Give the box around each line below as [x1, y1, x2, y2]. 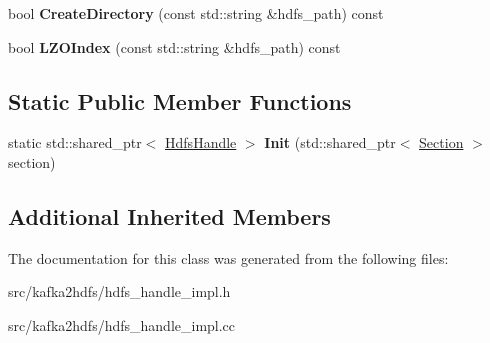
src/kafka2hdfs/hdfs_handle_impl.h [8, 281, 231, 302]
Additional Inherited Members [8, 200, 331, 231]
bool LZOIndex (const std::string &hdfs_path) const [8, 36, 341, 57]
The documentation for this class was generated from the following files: [8, 247, 449, 268]
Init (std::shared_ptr [264, 132, 396, 153]
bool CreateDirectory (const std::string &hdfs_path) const [8, 3, 384, 23]
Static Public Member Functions [8, 85, 352, 116]
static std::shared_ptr [8, 132, 142, 153]
